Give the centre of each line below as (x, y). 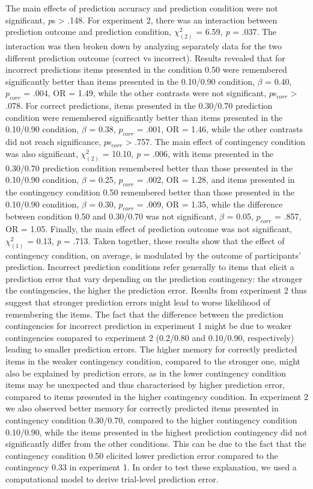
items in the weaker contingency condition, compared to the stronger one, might (153, 361)
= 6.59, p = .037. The (236, 32)
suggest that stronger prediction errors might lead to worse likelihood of (138, 302)
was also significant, (42, 153)
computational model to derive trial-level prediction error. (112, 478)
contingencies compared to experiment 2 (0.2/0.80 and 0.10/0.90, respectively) (150, 337)
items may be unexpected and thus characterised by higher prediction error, (145, 385)
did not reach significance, (53, 142)
